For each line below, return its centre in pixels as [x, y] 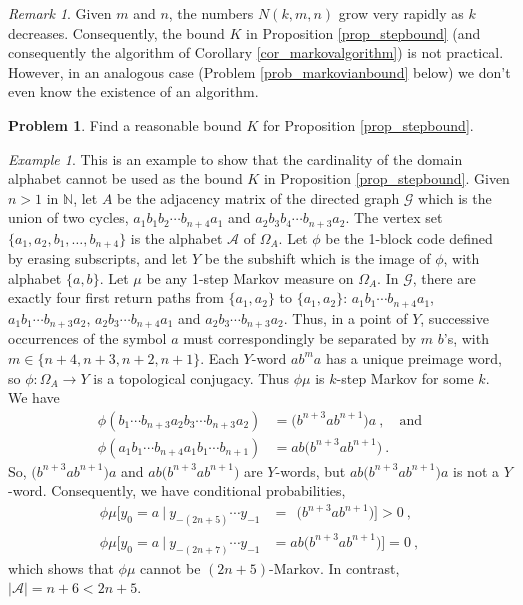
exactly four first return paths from [116, 297]
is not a [476, 470]
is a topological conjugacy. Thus [191, 377]
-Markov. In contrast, [334, 567]
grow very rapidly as [401, 13]
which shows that [61, 567]
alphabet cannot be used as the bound [125, 178]
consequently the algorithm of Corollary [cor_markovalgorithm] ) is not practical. [256, 52]
